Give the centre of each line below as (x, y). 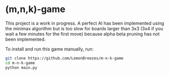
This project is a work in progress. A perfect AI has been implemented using (85, 23)
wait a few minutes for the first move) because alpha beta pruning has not (82, 34)
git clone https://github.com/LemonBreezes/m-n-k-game (64, 58)
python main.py (21, 67)
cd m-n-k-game (20, 63)
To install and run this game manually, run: (49, 49)
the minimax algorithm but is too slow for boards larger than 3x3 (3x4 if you (84, 28)
